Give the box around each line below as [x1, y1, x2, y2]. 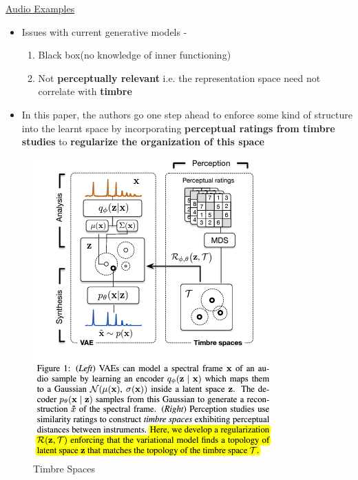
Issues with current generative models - [21, 24, 187, 39]
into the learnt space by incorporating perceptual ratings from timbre [21, 121, 335, 135]
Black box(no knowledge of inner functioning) [38, 48, 231, 62]
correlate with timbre [38, 84, 132, 98]
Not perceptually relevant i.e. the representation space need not [38, 70, 321, 85]
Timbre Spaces [33, 461, 95, 476]
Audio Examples [6, 1, 75, 15]
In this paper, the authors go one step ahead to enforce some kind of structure [21, 107, 352, 121]
